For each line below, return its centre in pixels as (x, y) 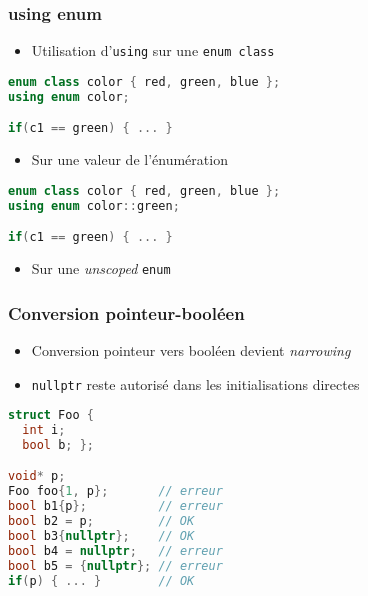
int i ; (44, 430)
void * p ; (37, 476)
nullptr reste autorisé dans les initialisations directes (195, 383)
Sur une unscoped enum (101, 268)
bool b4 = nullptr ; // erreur (115, 550)
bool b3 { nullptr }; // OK (101, 535)
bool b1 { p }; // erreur (115, 506)
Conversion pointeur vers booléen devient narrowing (191, 349)
